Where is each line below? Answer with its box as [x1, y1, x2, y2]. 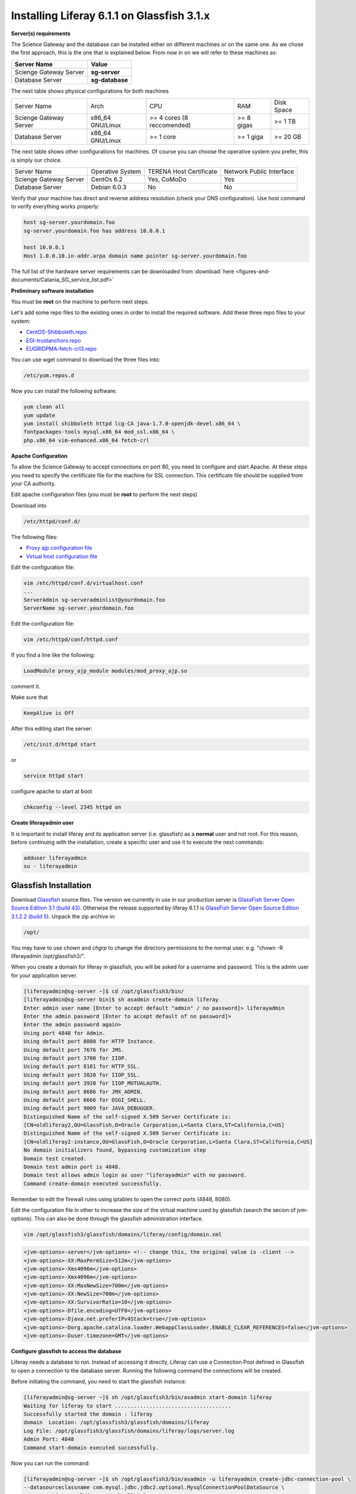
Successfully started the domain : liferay [23, 1410, 153, 1418]
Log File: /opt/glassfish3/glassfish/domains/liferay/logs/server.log [23, 1427, 235, 1434]
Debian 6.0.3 [91, 183, 127, 191]
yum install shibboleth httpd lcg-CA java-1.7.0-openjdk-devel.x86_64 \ [23, 420, 241, 427]
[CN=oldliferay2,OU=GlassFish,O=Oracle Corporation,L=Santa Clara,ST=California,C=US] [23, 1122, 285, 1129]
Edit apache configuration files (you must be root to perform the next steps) [11, 491, 198, 498]
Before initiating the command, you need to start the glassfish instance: [11, 1378, 187, 1385]
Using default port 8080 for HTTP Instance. [23, 1038, 156, 1045]
